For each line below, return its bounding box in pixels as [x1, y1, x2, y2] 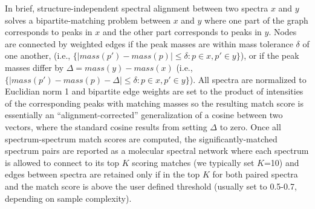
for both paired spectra [212, 168, 298, 181]
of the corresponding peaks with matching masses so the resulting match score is [5, 96, 304, 109]
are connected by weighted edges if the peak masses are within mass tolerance [5, 37, 293, 50]
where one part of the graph [204, 13, 308, 26]
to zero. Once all [219, 120, 281, 133]
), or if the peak [240, 49, 299, 62]
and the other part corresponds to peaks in [102, 25, 262, 38]
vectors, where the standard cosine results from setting [5, 120, 207, 133]
